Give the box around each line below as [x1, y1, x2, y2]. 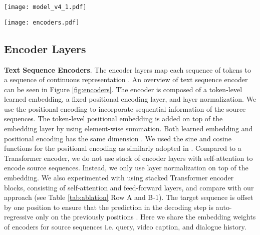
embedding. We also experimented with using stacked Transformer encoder [4, 172, 234, 183]
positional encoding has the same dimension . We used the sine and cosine [4, 133, 231, 143]
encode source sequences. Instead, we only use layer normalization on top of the [4, 162, 248, 173]
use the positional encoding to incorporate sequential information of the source [4, 103, 246, 114]
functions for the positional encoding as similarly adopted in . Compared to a [4, 143, 241, 153]
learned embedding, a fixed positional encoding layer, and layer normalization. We [4, 94, 256, 104]
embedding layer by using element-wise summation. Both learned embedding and [4, 123, 253, 134]
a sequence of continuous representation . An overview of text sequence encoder [4, 74, 248, 85]
